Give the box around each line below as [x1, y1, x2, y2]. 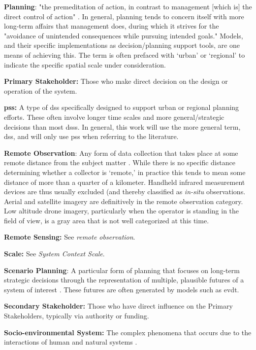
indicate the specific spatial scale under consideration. [4, 59, 166, 70]
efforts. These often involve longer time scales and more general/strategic [4, 111, 224, 122]
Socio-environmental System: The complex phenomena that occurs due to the [4, 327, 252, 337]
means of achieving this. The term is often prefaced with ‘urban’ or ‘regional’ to [4, 49, 245, 60]
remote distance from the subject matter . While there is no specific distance [4, 157, 235, 168]
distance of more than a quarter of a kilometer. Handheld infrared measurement [4, 176, 245, 187]
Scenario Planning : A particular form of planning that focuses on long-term [4, 265, 240, 275]
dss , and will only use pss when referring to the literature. [4, 131, 179, 141]
